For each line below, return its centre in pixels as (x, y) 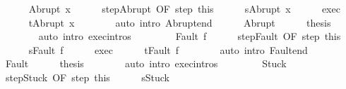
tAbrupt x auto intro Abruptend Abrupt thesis (180, 22)
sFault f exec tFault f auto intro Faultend (168, 49)
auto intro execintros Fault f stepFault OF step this (190, 36)
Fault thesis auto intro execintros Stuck (146, 63)
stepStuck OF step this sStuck (87, 77)
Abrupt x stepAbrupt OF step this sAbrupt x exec (184, 8)
